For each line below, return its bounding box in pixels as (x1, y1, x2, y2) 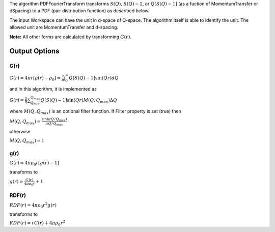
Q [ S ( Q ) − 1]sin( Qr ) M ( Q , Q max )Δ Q (40, 97, 117, 104)
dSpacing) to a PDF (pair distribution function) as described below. (9, 8, 150, 14)
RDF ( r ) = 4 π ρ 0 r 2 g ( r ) (9, 201, 57, 209)
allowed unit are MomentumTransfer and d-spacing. (9, 24, 119, 31)
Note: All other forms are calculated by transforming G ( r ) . (9, 34, 132, 40)
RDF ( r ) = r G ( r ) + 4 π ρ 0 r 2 (9, 219, 66, 227)
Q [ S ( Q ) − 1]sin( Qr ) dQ (69, 75, 119, 81)
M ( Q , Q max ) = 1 (9, 137, 45, 144)
